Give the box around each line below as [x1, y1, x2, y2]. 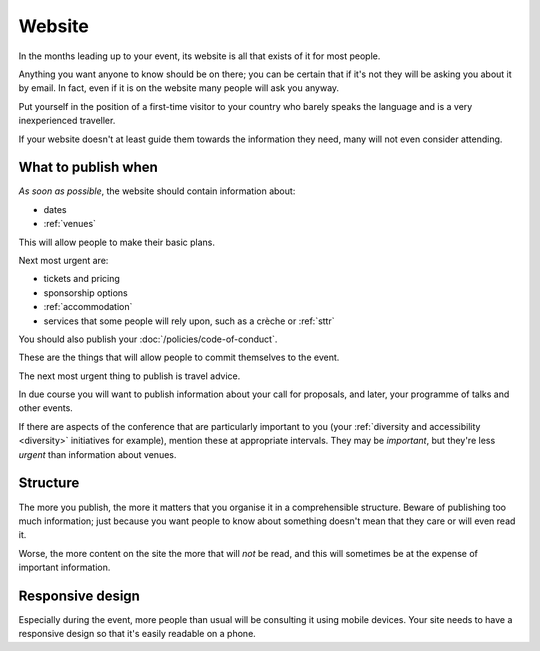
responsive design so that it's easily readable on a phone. [18, 628, 257, 640]
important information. [18, 561, 111, 574]
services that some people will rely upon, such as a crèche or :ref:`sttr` [43, 315, 335, 327]
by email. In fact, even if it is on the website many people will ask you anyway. [18, 82, 340, 94]
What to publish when [18, 159, 159, 176]
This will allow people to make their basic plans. [18, 236, 215, 248]
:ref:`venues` [43, 218, 97, 230]
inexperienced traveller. [18, 115, 116, 127]
